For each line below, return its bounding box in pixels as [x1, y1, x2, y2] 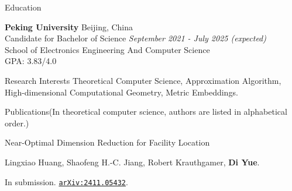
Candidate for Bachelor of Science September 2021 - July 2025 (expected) [5, 32, 266, 44]
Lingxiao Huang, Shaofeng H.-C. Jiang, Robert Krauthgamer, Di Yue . [5, 155, 260, 168]
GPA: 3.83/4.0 [5, 55, 57, 67]
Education [5, 1, 42, 13]
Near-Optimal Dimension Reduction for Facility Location [5, 136, 210, 148]
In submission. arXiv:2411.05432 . [5, 175, 128, 188]
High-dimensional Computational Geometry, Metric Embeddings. [5, 86, 238, 98]
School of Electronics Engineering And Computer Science [5, 43, 210, 55]
